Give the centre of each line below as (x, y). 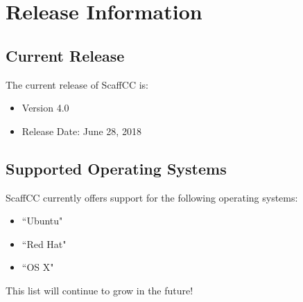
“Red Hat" (44, 243)
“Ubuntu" (42, 221)
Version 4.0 (45, 108)
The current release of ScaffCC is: (77, 84)
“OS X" (38, 267)
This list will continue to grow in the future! (99, 290)
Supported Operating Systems (116, 168)
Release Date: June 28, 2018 (81, 131)
